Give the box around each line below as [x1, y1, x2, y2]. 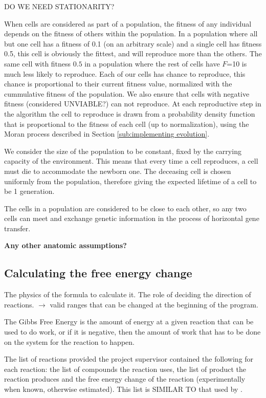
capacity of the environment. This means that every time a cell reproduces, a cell [4, 156, 258, 166]
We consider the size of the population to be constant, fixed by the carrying [4, 145, 241, 156]
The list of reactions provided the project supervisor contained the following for [4, 353, 254, 364]
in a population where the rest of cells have [84, 58, 220, 69]
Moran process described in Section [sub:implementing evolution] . [4, 128, 210, 139]
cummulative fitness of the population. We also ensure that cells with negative [4, 88, 250, 99]
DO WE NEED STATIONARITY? [4, 1, 115, 11]
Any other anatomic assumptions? [4, 240, 127, 251]
